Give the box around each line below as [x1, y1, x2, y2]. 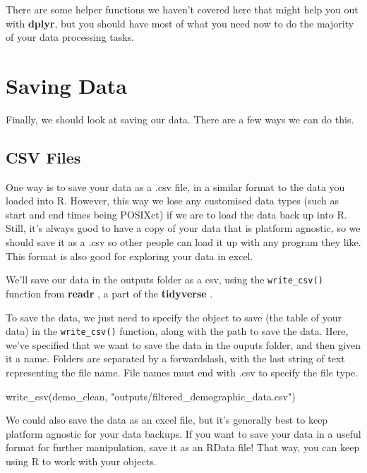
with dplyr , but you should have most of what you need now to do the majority [6, 16, 354, 30]
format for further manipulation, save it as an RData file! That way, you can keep [6, 440, 360, 455]
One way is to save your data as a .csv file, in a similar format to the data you [6, 179, 345, 194]
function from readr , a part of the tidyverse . [6, 285, 213, 300]
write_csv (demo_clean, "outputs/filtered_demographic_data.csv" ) [6, 388, 296, 403]
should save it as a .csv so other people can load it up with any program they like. [6, 235, 361, 250]
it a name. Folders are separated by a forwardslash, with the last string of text [6, 351, 345, 366]
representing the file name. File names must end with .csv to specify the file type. [6, 364, 359, 379]
